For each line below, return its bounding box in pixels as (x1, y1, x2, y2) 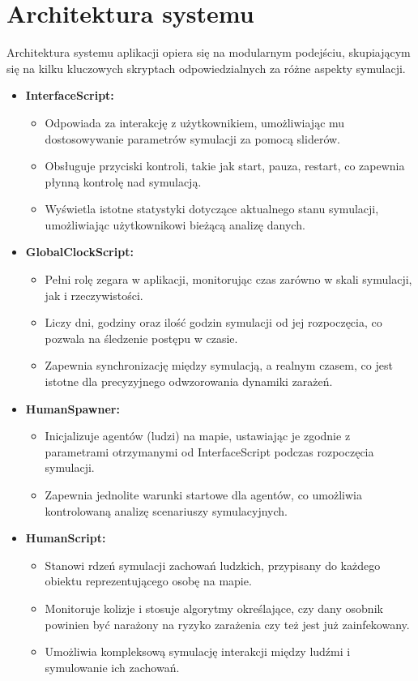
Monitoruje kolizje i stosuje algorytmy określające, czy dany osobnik (45, 599, 383, 616)
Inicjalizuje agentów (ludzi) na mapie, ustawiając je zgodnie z (45, 427, 351, 444)
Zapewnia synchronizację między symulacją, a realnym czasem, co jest (45, 357, 393, 374)
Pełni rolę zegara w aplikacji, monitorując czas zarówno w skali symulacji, (45, 271, 412, 288)
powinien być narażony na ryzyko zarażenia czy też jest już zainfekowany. (45, 615, 410, 632)
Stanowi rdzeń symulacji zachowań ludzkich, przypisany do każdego (45, 556, 381, 573)
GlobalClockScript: (25, 243, 134, 260)
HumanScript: (25, 529, 106, 546)
